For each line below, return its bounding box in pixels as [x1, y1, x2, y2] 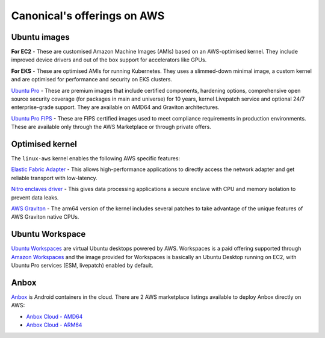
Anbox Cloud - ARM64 [26, 321, 82, 328]
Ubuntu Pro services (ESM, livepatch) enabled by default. [11, 262, 153, 269]
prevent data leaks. [11, 193, 59, 201]
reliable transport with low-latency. [11, 174, 97, 181]
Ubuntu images [11, 32, 70, 42]
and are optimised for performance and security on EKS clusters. [11, 76, 173, 83]
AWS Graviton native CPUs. [11, 213, 79, 221]
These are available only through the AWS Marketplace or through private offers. [11, 124, 212, 131]
